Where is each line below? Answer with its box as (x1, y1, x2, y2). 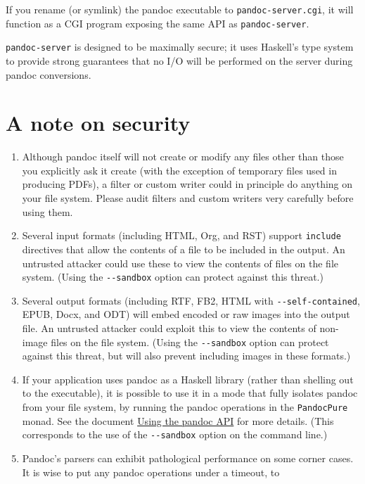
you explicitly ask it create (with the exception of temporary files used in (22, 163, 337, 177)
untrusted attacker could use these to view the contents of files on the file (22, 255, 338, 270)
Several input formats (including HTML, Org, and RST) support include (22, 228, 341, 243)
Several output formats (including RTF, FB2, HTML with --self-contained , (22, 293, 360, 307)
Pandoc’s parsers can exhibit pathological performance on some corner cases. (22, 450, 354, 465)
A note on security (6, 108, 191, 137)
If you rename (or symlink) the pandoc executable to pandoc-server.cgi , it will (6, 2, 354, 16)
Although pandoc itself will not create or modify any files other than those (22, 149, 344, 164)
